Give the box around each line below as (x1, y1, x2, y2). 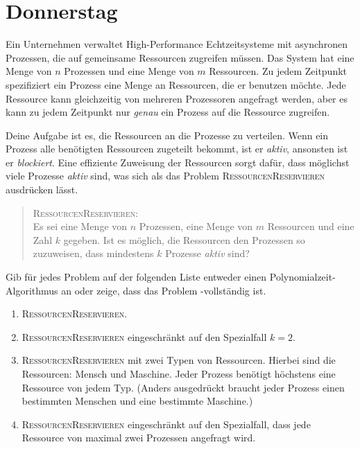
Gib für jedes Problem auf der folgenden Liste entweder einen (6, 270, 267, 284)
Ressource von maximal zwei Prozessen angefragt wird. (22, 430, 256, 445)
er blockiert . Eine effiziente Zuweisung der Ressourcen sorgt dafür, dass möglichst (6, 155, 350, 169)
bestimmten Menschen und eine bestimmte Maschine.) (22, 394, 253, 408)
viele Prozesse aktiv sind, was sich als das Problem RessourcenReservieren (6, 168, 325, 183)
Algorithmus (6, 283, 58, 297)
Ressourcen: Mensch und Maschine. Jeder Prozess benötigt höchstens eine (22, 367, 336, 380)
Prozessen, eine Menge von (139, 219, 253, 234)
